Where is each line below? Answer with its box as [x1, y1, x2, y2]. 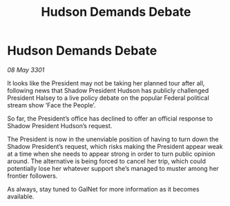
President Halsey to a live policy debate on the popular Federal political [7, 94, 209, 102]
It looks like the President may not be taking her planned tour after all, [7, 79, 205, 87]
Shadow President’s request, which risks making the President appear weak [7, 142, 223, 150]
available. [7, 192, 35, 200]
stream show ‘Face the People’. [7, 101, 96, 109]
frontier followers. [7, 172, 58, 180]
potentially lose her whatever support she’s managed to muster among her [7, 164, 219, 172]
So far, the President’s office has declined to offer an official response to [7, 114, 213, 123]
